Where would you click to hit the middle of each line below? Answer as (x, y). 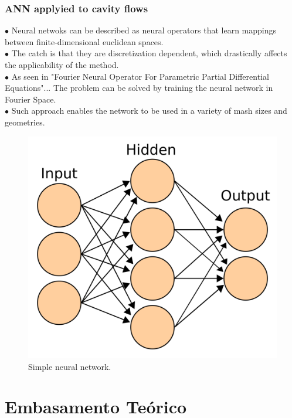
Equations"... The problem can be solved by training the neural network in (139, 88)
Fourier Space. (30, 99)
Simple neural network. (70, 366)
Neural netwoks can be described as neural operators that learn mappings (144, 30)
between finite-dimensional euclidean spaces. (84, 41)
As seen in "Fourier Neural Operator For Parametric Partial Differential (140, 76)
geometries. (25, 122)
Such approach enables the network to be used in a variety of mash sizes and (149, 111)
